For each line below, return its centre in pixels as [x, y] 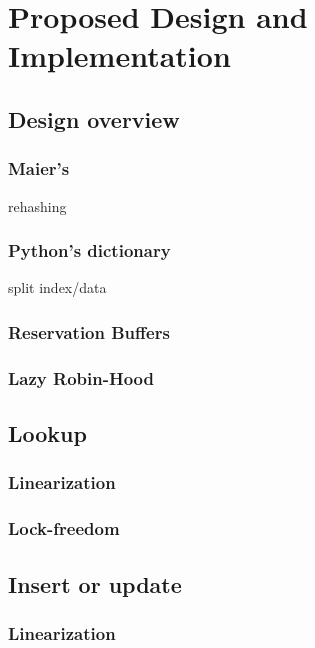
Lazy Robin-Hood [81, 377]
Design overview [94, 118]
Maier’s [39, 168]
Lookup [47, 433]
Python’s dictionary [89, 250]
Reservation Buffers [89, 331]
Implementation [119, 55]
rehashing [37, 205]
